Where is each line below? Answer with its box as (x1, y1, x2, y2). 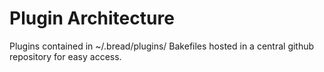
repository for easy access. (9, 50, 122, 62)
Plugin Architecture (9, 7, 175, 30)
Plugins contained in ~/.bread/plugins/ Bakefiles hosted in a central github (9, 40, 315, 52)
